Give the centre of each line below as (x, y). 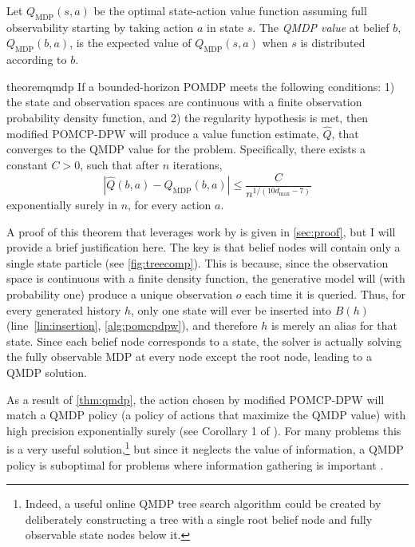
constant (27, 164)
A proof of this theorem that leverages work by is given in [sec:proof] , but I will (201, 231)
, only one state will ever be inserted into (231, 309)
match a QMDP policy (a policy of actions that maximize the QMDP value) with (206, 415)
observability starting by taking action (100, 27)
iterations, (198, 164)
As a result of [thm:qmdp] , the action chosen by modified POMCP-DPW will (196, 399)
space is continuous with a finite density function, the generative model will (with (206, 278)
